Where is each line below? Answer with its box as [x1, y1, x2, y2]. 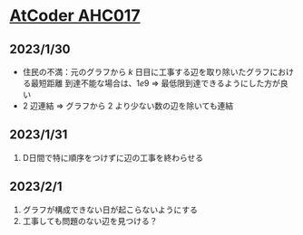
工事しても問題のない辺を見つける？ [22, 215, 158, 226]
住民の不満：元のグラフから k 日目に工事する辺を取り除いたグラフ [22, 67, 270, 77]
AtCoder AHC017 [9, 5, 141, 26]
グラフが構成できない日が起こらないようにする [22, 204, 198, 215]
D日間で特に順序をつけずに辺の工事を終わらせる [22, 152, 204, 163]
